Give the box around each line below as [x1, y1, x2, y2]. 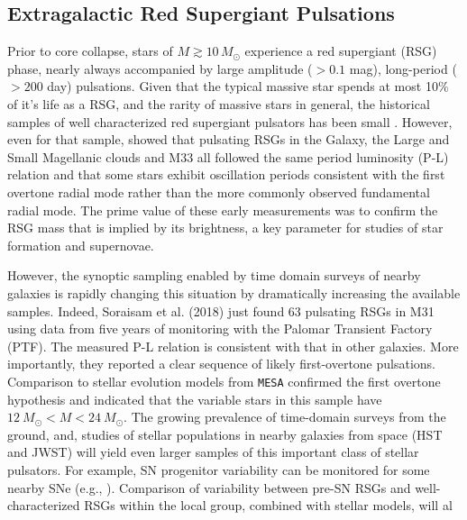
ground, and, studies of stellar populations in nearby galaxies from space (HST [7, 424, 443, 443]
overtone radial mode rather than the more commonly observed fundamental [7, 182, 430, 201]
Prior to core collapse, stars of [7, 41, 173, 60]
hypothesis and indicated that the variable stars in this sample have [7, 389, 382, 408]
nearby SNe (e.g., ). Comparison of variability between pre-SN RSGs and [7, 478, 411, 497]
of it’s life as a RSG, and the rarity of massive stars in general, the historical [7, 94, 430, 113]
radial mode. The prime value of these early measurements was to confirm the [7, 200, 438, 219]
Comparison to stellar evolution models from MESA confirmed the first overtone [7, 371, 441, 390]
